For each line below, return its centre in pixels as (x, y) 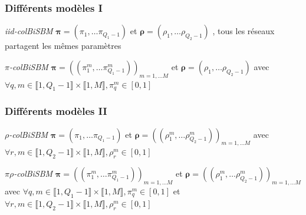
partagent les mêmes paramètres (63, 46)
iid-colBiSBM (29, 31)
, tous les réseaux (244, 31)
